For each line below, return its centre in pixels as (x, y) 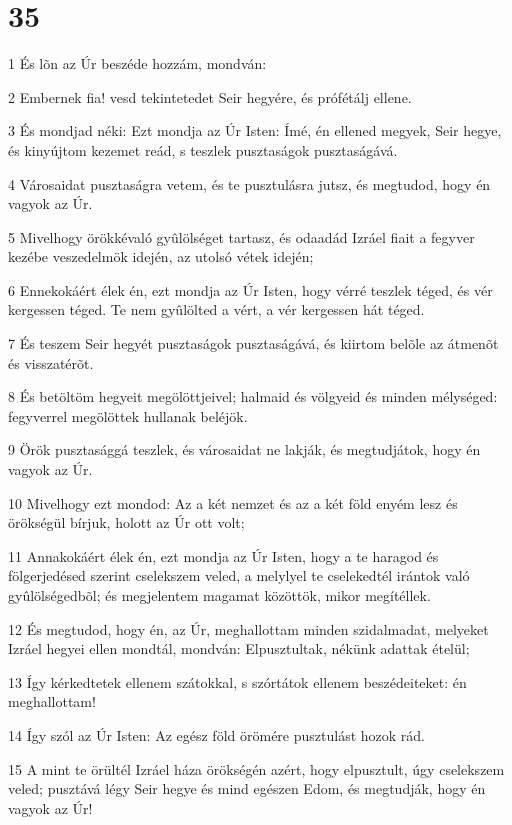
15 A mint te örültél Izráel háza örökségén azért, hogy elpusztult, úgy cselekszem (256, 768)
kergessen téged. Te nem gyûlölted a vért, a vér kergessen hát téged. (216, 309)
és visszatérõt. (51, 362)
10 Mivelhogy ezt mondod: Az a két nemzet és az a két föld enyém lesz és (233, 502)
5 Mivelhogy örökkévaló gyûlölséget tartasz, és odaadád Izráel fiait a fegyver (241, 236)
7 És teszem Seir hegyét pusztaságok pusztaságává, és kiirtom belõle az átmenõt (253, 343)
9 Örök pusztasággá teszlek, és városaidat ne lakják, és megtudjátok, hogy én (244, 449)
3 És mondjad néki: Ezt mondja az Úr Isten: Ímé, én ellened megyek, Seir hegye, (255, 130)
